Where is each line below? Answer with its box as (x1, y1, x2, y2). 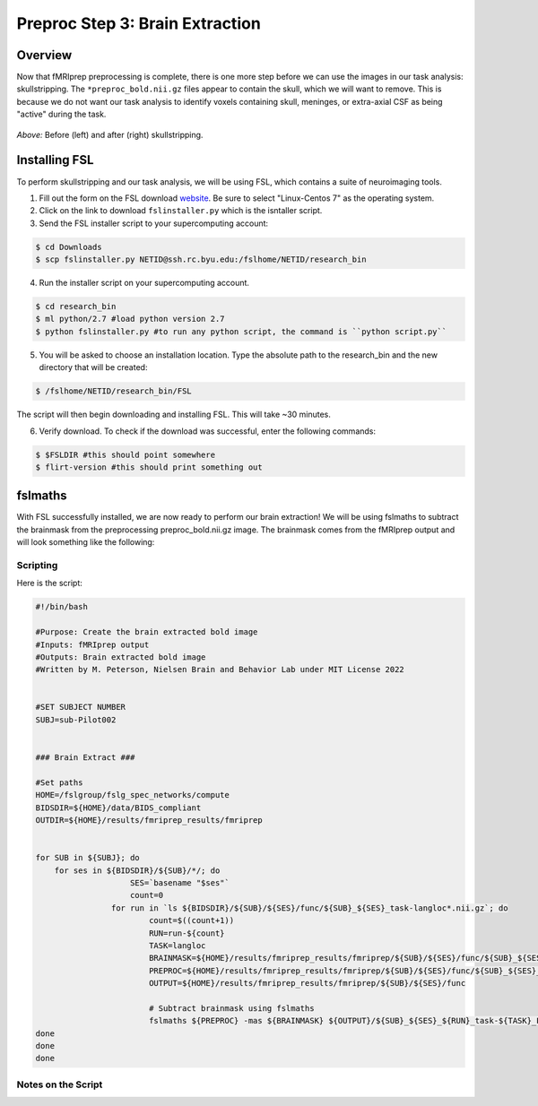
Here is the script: (16, 578, 82, 589)
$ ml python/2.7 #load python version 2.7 (35, 314, 225, 324)
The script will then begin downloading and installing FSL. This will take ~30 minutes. (16, 409, 332, 420)
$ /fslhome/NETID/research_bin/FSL (35, 386, 192, 396)
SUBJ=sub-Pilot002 (35, 714, 117, 725)
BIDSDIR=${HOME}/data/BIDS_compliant (35, 802, 202, 813)
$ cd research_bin (35, 301, 117, 312)
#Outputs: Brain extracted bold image (35, 652, 206, 662)
